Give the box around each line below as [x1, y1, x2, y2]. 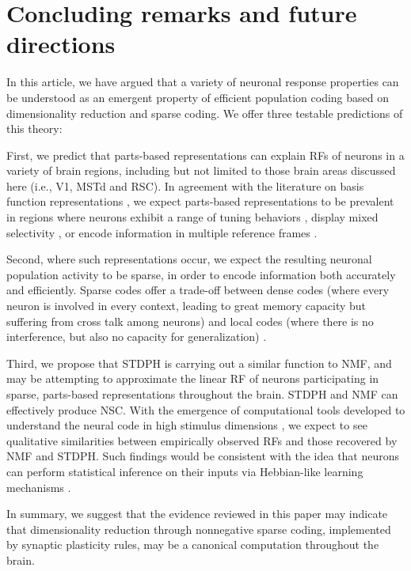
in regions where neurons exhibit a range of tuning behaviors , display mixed [6, 209, 379, 225]
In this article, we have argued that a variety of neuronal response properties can [6, 74, 399, 90]
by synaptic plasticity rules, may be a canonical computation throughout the [6, 536, 379, 553]
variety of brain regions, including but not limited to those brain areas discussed [6, 162, 396, 179]
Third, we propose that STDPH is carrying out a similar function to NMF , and [6, 354, 392, 371]
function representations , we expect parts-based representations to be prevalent [6, 193, 394, 210]
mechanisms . [6, 478, 71, 495]
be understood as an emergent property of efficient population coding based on [6, 89, 390, 105]
